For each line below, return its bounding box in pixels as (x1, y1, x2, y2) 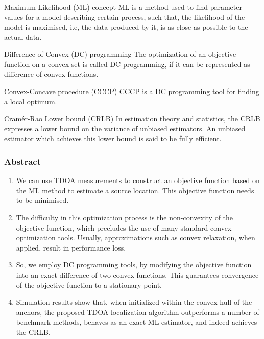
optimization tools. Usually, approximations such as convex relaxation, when (16, 232, 255, 243)
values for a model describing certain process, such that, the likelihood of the (4, 11, 245, 22)
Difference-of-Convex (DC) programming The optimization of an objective (4, 49, 236, 59)
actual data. (4, 31, 42, 42)
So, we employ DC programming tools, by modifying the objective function (16, 259, 252, 270)
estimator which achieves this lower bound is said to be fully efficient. (4, 133, 222, 144)
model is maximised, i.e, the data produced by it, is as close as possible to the (4, 21, 248, 32)
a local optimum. (4, 96, 57, 106)
